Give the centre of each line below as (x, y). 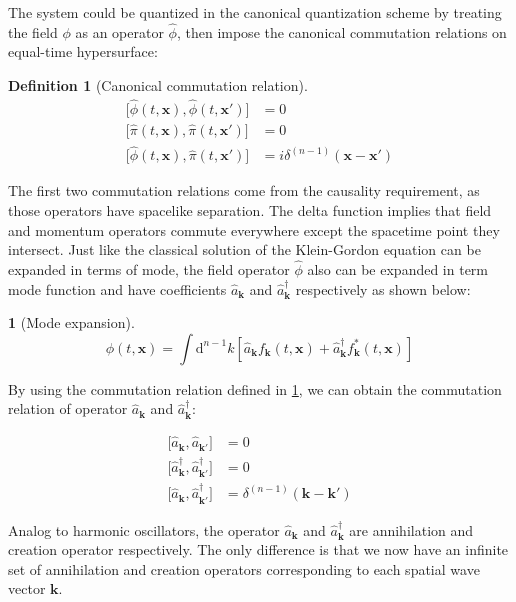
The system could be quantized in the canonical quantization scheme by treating (255, 12)
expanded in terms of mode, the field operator (149, 268)
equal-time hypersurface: (83, 51)
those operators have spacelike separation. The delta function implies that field (250, 209)
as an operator (119, 31)
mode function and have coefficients (117, 288)
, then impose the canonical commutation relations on (341, 31)
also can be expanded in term (398, 268)
